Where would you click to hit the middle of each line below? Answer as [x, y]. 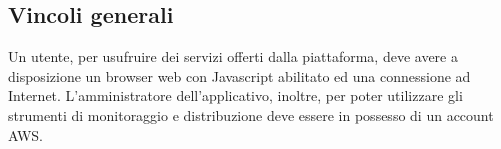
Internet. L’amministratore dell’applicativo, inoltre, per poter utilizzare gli [235, 95]
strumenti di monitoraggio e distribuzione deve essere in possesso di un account [251, 114]
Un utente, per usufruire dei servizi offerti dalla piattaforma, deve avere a [233, 56]
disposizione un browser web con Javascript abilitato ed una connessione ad [239, 75]
